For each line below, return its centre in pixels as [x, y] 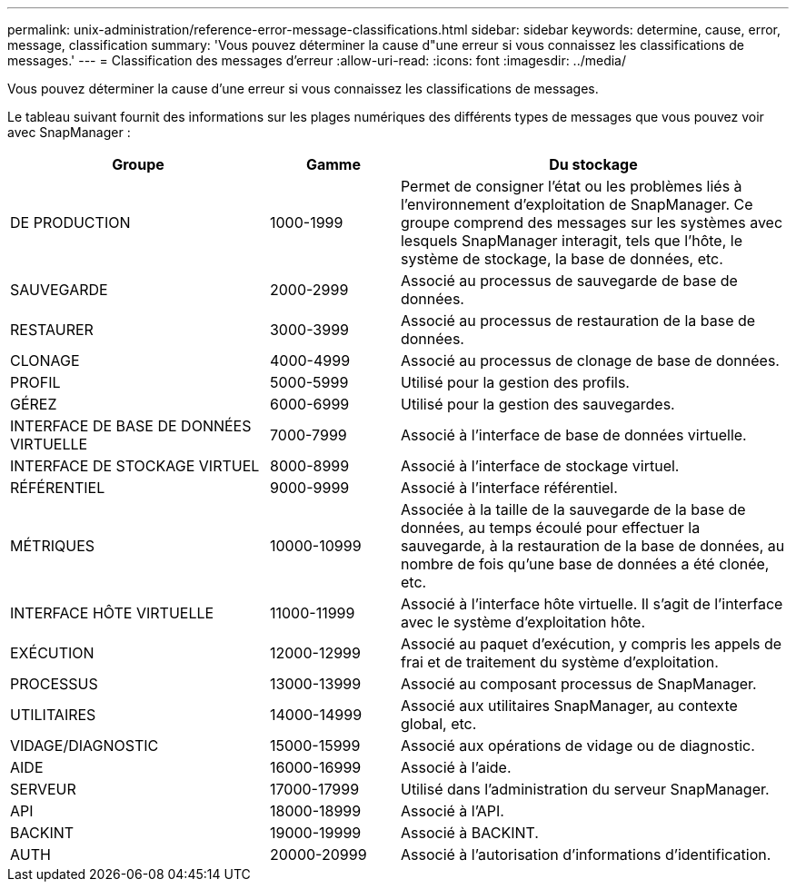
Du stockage [593, 164]
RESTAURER [52, 330]
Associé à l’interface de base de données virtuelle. [573, 435]
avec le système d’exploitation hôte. [523, 622]
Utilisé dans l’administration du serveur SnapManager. [585, 789]
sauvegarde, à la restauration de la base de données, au [592, 546]
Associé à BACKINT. [469, 833]
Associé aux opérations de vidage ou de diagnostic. [577, 746]
